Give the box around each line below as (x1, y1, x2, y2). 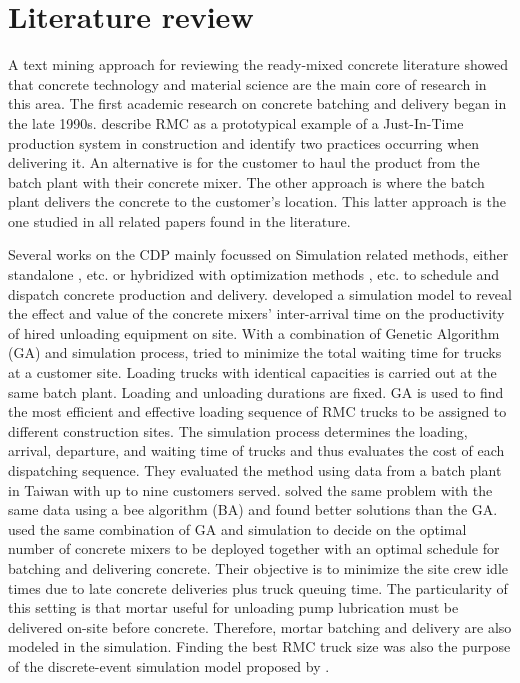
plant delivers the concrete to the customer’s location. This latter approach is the (8, 191, 506, 212)
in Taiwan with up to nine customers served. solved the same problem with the (8, 479, 493, 500)
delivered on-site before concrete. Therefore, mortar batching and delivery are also (8, 616, 512, 637)
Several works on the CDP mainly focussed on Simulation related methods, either (8, 244, 509, 265)
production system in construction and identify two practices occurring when (8, 132, 480, 153)
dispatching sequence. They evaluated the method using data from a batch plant (8, 460, 502, 480)
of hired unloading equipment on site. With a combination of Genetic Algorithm (8, 322, 500, 343)
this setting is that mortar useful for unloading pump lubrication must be (8, 597, 459, 618)
